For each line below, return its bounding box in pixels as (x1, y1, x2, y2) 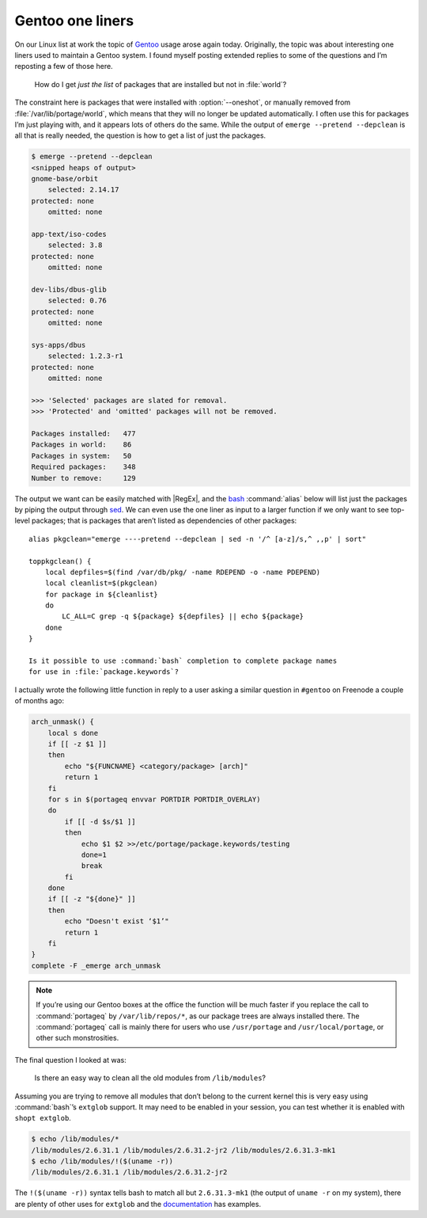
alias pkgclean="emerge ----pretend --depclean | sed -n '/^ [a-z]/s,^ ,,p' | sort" (28, 535, 367, 543)
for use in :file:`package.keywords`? (28, 668, 179, 676)
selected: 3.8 (47, 241, 103, 249)
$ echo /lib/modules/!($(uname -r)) (31, 1157, 174, 1166)
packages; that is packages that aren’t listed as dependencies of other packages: (32, 516, 297, 526)
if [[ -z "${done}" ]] (47, 895, 136, 904)
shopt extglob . (14, 1113, 71, 1123)
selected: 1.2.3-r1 (47, 352, 124, 360)
